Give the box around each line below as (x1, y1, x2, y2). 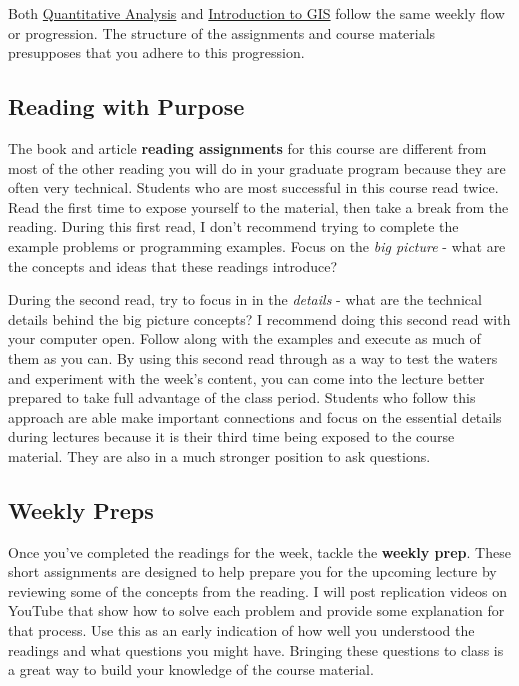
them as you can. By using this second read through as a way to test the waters (8, 347, 498, 368)
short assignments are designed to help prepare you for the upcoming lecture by (8, 561, 497, 582)
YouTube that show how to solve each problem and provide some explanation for (8, 600, 505, 621)
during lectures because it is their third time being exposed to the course (8, 426, 455, 447)
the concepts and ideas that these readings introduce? (8, 255, 337, 276)
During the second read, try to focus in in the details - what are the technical (8, 289, 482, 310)
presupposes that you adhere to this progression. (8, 42, 305, 63)
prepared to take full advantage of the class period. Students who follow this (8, 387, 476, 408)
